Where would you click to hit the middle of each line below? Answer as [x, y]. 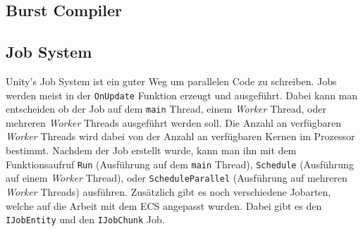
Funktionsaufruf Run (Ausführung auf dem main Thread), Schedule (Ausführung [180, 164]
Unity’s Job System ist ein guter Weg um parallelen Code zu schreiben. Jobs [171, 81]
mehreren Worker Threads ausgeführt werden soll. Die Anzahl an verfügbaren [173, 122]
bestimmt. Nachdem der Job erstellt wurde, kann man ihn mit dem [151, 150]
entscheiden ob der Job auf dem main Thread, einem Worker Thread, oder [166, 109]
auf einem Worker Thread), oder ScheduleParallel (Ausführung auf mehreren [177, 178]
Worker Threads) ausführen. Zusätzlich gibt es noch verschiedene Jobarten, [168, 191]
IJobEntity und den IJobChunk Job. [85, 219]
